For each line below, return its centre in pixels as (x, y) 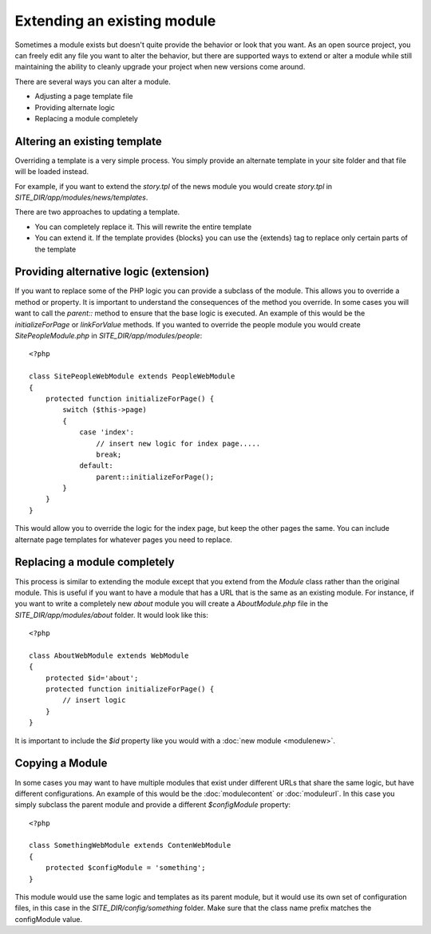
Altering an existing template (89, 141)
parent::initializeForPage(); (155, 477)
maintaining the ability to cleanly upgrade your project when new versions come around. (160, 67)
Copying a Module (61, 764)
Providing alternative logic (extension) (112, 272)
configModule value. (49, 919)
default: (96, 466)
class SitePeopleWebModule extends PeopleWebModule (132, 376)
